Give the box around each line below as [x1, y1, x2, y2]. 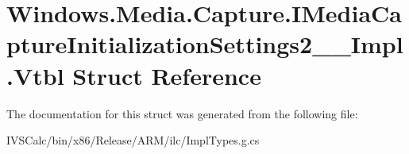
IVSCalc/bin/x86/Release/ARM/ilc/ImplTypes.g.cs [6, 132, 260, 148]
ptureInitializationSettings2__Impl [6, 28, 403, 60]
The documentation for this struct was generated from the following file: [6, 105, 358, 121]
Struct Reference [72, 59, 261, 91]
